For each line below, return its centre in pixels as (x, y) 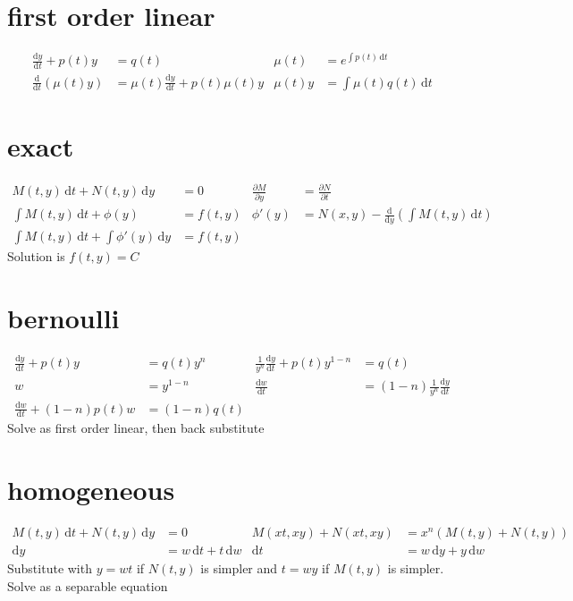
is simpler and (239, 568)
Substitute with (50, 568)
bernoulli (63, 317)
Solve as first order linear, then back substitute (136, 428)
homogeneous (91, 490)
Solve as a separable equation (88, 585)
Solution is (36, 256)
